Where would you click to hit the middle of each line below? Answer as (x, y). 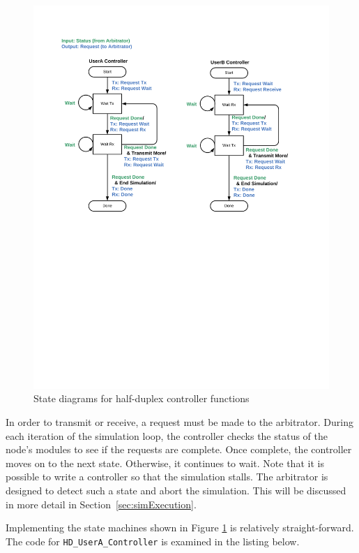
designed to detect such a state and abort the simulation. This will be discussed (176, 491)
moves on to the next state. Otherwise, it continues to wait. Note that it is (165, 463)
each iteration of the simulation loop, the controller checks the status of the (167, 435)
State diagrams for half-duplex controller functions (142, 398)
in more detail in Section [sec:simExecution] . (101, 504)
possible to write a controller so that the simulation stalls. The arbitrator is (167, 477)
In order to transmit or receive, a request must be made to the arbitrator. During (179, 422)
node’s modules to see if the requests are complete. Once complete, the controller (179, 449)
